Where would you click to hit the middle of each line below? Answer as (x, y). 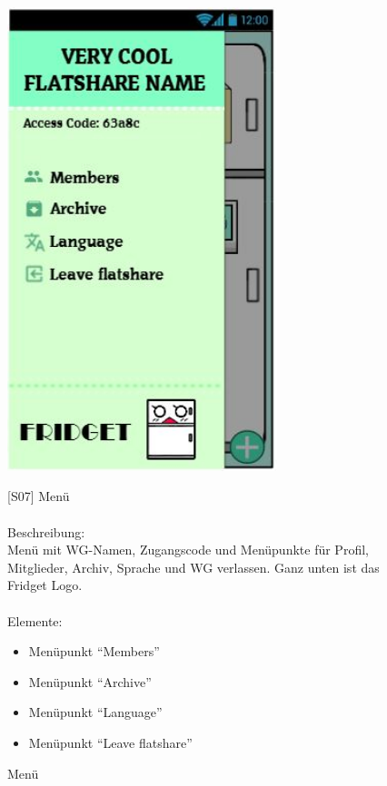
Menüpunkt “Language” (95, 712)
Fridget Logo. (45, 585)
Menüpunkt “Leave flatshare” (110, 743)
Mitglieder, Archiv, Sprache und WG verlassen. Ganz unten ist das (193, 567)
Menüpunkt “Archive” (90, 681)
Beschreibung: (46, 531)
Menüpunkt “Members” (94, 651)
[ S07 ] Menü (39, 496)
